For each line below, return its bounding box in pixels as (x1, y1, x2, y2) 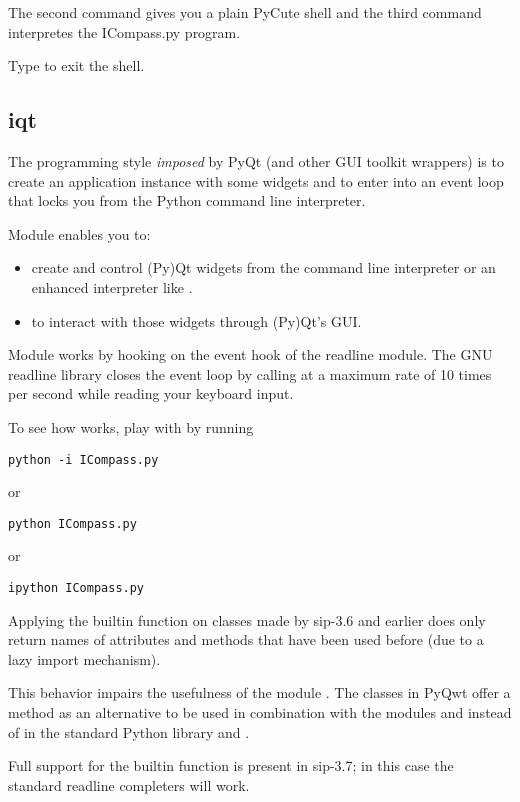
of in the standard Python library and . (8, 721, 250, 742)
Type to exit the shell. (8, 55, 145, 76)
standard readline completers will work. (8, 774, 250, 795)
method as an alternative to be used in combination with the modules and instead (8, 702, 512, 723)
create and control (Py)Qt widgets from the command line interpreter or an (31, 257, 496, 278)
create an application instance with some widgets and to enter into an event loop (8, 170, 504, 191)
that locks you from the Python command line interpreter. (8, 190, 366, 211)
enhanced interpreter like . (31, 276, 193, 297)
